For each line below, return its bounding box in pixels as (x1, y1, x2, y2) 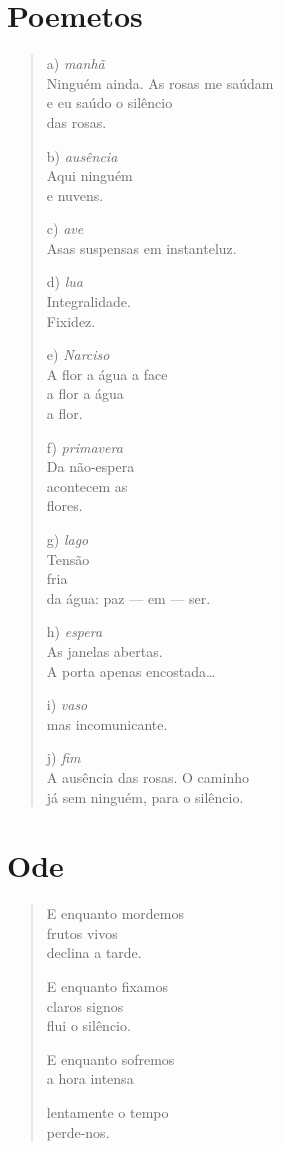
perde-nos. (46, 1121, 110, 1142)
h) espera (46, 621, 103, 642)
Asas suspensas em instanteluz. (46, 237, 237, 258)
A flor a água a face (46, 363, 168, 384)
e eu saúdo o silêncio (46, 92, 173, 113)
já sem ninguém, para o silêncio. (46, 786, 244, 807)
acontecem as (46, 475, 128, 496)
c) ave (46, 218, 84, 239)
